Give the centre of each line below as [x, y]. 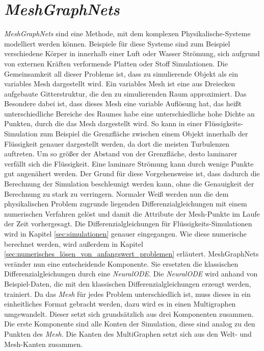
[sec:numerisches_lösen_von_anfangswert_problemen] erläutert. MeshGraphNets [131, 254]
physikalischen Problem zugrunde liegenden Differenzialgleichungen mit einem [126, 204]
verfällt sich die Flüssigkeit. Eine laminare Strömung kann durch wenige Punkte [129, 163]
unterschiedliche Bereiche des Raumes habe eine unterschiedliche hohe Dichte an [129, 113]
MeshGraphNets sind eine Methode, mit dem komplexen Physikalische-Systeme [127, 33]
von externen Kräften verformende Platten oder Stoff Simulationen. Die [116, 63]
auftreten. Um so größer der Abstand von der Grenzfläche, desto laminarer [121, 154]
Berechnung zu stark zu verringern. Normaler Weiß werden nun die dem [116, 193]
